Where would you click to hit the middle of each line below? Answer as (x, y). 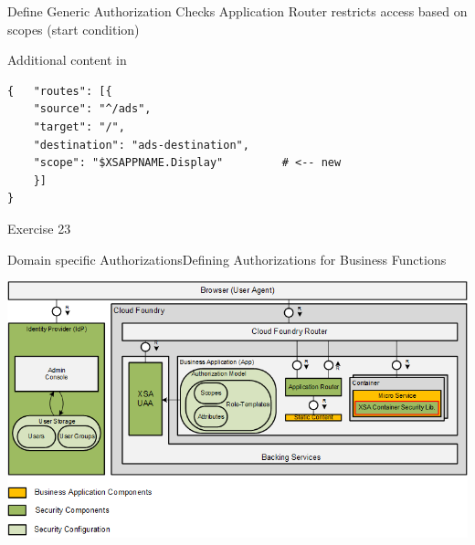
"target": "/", (79, 126)
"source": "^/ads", (92, 109)
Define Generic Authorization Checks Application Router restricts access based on (237, 11)
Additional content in (67, 60)
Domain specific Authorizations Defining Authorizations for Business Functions (227, 259)
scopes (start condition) (74, 29)
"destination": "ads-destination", (141, 145)
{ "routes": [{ (60, 91)
